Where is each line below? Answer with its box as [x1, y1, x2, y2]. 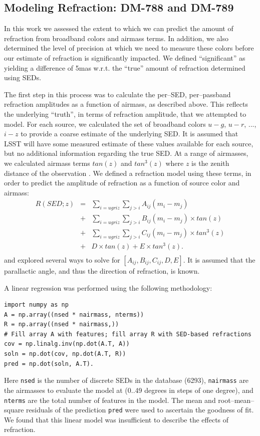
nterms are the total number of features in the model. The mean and [4, 394, 216, 405]
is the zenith [191, 157, 229, 168]
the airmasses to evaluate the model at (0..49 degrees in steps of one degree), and [4, 384, 253, 395]
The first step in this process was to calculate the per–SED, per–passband [4, 89, 231, 99]
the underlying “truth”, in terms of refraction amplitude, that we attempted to [4, 108, 246, 119]
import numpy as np [4, 301, 69, 309]
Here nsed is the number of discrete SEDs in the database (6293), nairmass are [4, 375, 249, 385]
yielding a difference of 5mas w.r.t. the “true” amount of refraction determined [4, 62, 245, 73]
